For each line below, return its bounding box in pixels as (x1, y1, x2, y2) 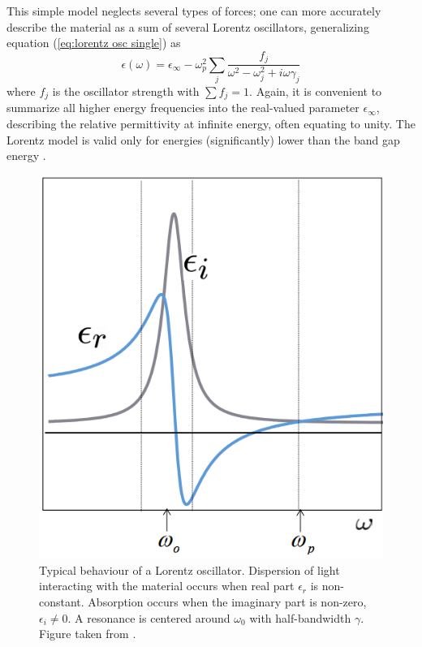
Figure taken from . (39, 625, 136, 642)
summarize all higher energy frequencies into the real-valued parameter (6, 99, 360, 116)
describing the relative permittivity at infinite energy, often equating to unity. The (6, 115, 416, 132)
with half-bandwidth (249, 609, 351, 626)
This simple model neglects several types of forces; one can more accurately (6, 2, 381, 19)
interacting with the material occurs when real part (39, 577, 295, 594)
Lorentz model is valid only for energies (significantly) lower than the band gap (6, 131, 400, 148)
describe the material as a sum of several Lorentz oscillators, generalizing (6, 18, 369, 35)
